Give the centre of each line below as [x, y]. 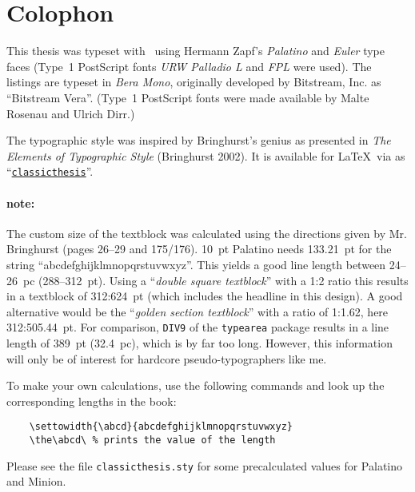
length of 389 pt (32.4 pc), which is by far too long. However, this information [200, 342]
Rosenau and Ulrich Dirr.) [71, 113]
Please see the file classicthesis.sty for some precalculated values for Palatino [205, 465]
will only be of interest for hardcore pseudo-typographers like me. [167, 358]
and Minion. [36, 481]
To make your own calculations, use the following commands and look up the [196, 385]
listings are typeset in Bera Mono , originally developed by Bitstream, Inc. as [194, 82]
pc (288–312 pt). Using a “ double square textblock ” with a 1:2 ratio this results [215, 280]
